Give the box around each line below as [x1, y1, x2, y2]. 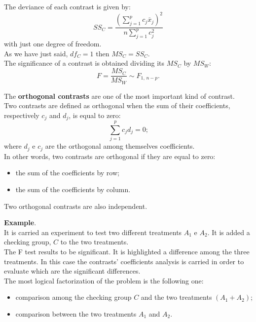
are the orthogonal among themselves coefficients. [45, 141, 195, 151]
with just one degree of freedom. [4, 39, 102, 49]
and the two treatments [141, 292, 212, 302]
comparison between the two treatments [15, 308, 137, 319]
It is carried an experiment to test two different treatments [4, 227, 182, 237]
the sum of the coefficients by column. [15, 184, 131, 194]
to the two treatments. [60, 237, 129, 247]
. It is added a [207, 227, 250, 237]
